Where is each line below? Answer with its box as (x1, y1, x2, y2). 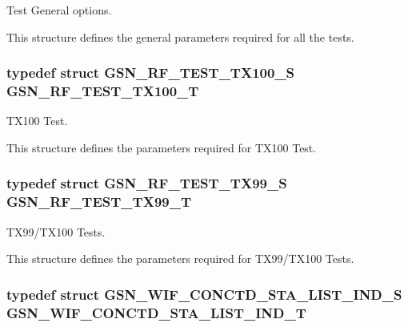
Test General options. (6, 2, 112, 18)
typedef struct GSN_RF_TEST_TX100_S (6, 63, 295, 83)
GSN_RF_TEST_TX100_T (6, 81, 199, 101)
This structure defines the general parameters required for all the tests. (6, 28, 354, 45)
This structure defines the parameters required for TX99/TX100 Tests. (6, 250, 354, 267)
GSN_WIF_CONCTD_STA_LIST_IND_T (6, 302, 306, 322)
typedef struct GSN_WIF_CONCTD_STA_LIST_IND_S (6, 284, 402, 304)
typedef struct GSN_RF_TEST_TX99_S (6, 173, 287, 193)
